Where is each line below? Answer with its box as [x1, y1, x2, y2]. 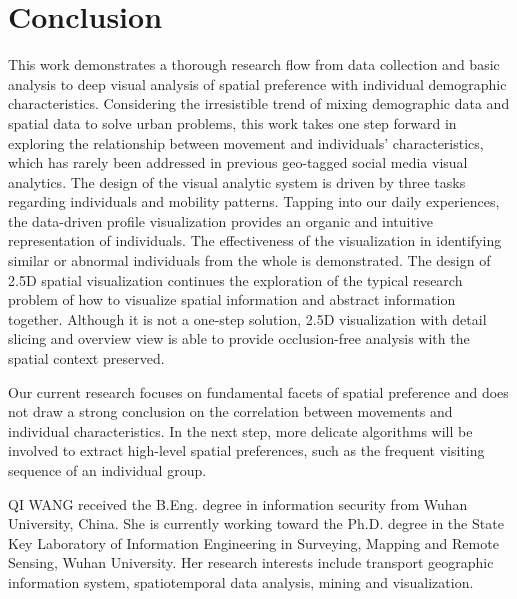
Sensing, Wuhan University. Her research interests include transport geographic [8, 552, 494, 573]
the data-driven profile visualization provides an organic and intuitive [8, 210, 434, 231]
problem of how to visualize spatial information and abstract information [8, 289, 456, 310]
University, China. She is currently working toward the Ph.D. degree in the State [8, 513, 504, 534]
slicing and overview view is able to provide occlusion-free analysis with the [8, 328, 470, 349]
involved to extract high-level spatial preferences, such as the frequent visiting [8, 440, 485, 461]
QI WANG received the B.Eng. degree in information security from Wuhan [8, 493, 468, 514]
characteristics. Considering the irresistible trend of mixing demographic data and [8, 93, 510, 114]
